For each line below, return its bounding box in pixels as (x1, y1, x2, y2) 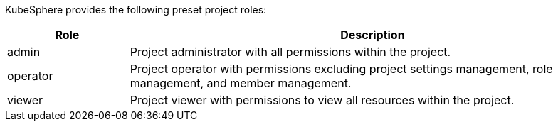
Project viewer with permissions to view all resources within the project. (130, 93, 515, 107)
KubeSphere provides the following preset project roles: (5, 4, 267, 16)
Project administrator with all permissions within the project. (130, 45, 451, 59)
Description (340, 28, 405, 42)
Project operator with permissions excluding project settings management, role (130, 62, 553, 76)
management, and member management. (130, 76, 352, 90)
